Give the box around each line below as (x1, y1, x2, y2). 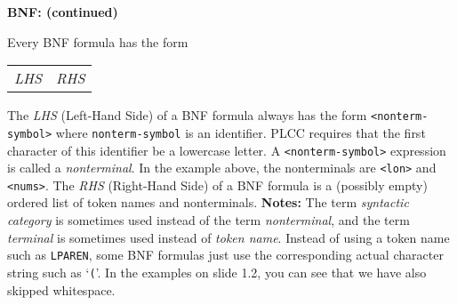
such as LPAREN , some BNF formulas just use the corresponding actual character (7, 245, 444, 264)
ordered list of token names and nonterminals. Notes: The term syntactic (7, 193, 409, 212)
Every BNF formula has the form (7, 32, 188, 51)
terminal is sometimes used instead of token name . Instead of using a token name (7, 228, 450, 246)
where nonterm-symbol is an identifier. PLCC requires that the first (55, 123, 426, 141)
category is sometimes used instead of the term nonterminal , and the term (7, 211, 410, 229)
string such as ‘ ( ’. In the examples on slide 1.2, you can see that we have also (7, 262, 427, 281)
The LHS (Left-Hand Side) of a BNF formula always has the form (7, 106, 367, 124)
